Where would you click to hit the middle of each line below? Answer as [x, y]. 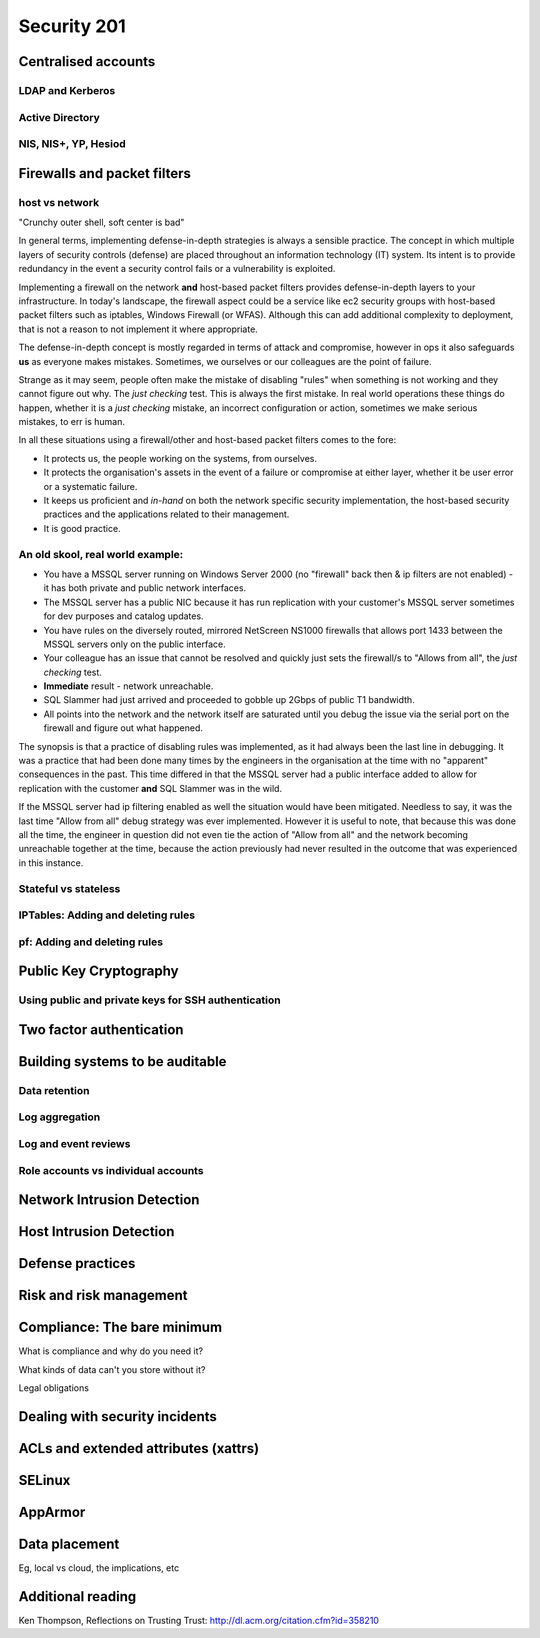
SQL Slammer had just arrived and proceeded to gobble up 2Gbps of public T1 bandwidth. [229, 700]
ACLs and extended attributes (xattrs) [139, 1448]
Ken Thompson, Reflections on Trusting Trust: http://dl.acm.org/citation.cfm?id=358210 [199, 1620]
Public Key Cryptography [98, 971]
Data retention [54, 1090]
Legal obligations [54, 1388]
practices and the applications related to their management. [166, 514]
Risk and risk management [103, 1295]
